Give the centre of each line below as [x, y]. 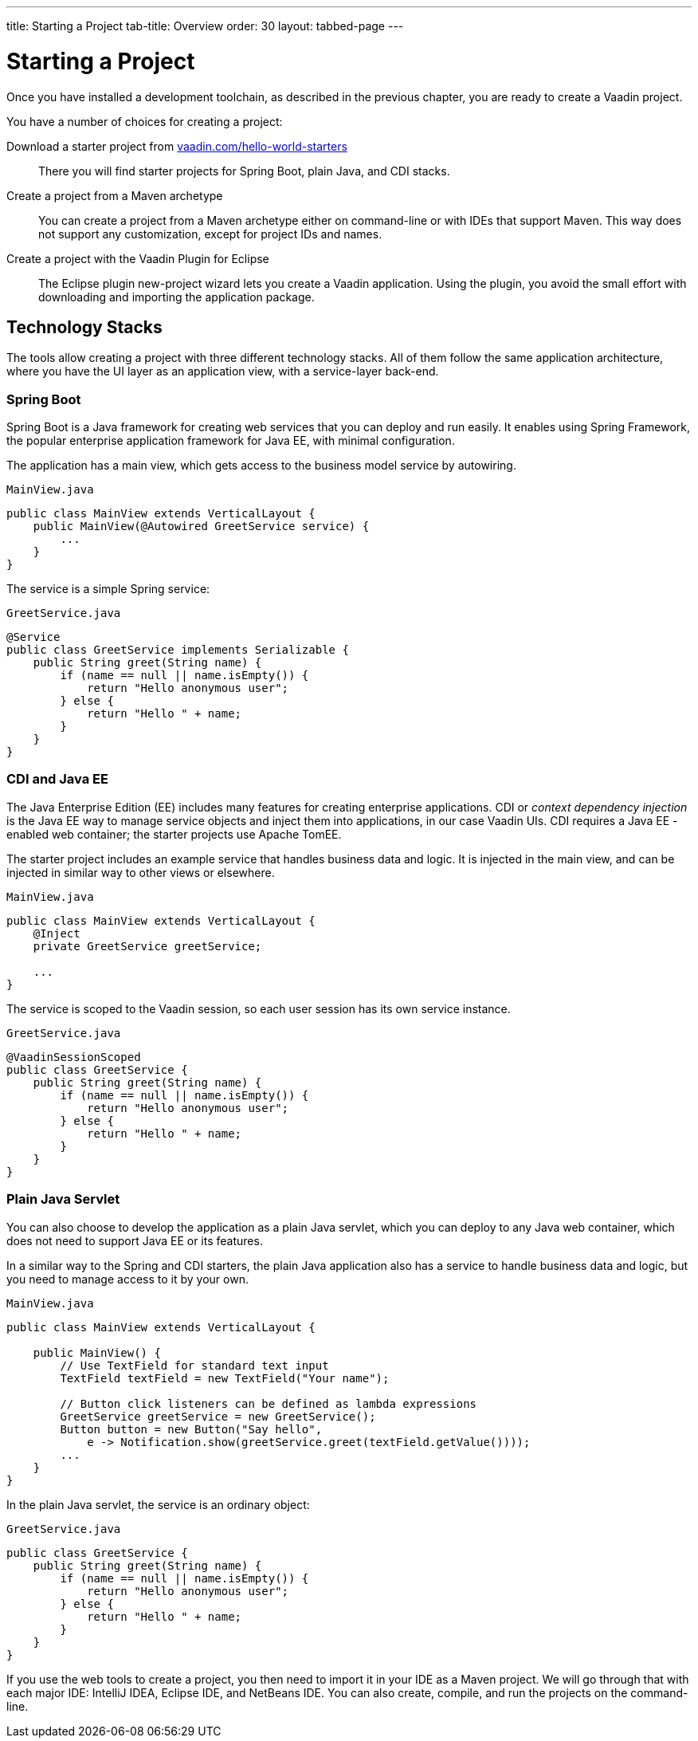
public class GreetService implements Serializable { [178, 650]
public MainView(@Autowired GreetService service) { [201, 527]
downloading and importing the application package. [176, 297]
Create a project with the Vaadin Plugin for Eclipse [138, 258]
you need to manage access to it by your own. [127, 1279]
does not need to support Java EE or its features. [135, 1240]
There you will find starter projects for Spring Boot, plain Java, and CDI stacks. [244, 171]
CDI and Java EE [57, 779]
